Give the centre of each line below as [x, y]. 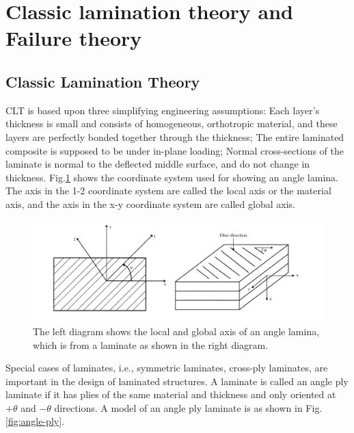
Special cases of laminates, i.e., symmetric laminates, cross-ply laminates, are [167, 368]
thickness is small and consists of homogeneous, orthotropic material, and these [172, 123]
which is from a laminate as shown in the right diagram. [151, 344]
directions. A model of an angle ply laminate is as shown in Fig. [188, 407]
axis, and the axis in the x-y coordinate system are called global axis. [150, 204]
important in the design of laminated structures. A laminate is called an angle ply [177, 381]
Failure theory [74, 38]
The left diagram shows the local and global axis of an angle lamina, [176, 331]
